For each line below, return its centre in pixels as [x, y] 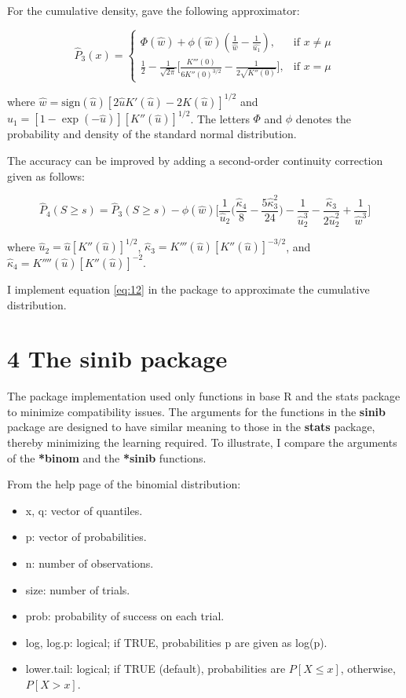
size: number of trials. [78, 589]
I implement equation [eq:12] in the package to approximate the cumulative [188, 289]
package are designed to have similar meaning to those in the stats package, [191, 427]
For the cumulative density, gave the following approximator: [154, 10]
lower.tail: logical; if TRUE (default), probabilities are [155, 669]
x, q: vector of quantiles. [84, 510]
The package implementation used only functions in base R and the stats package [204, 396]
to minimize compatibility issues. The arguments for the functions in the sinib [197, 411]
